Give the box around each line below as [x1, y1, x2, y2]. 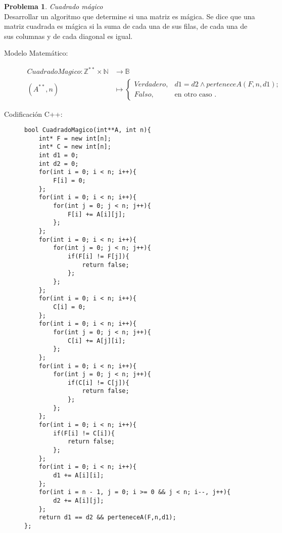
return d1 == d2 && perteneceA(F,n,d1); [38, 514, 176, 521]
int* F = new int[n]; [38, 135, 111, 142]
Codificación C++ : [4, 108, 63, 119]
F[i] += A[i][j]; [67, 210, 126, 218]
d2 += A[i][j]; [53, 497, 104, 504]
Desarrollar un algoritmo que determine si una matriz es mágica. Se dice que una [4, 11, 255, 21]
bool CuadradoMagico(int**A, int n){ [24, 126, 151, 134]
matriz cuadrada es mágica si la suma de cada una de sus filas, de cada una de [4, 21, 248, 31]
